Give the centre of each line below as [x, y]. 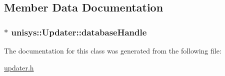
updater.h [19, 67]
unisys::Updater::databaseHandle [79, 32]
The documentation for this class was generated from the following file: [113, 50]
